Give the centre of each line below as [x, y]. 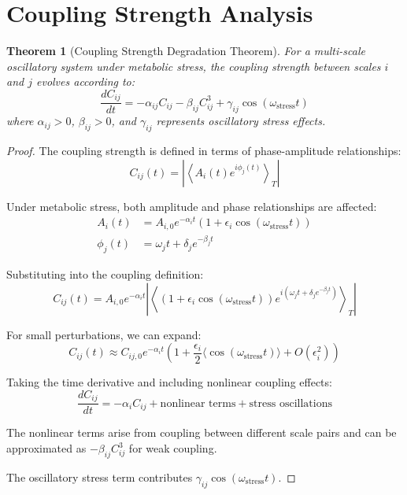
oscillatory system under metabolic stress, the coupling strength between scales [194, 66]
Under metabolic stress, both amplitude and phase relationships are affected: [192, 206]
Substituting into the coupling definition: [105, 274]
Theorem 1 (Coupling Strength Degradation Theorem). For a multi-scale [186, 51]
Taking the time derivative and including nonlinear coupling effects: [169, 382]
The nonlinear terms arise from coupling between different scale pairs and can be [202, 432]
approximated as [46, 448]
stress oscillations [290, 403]
